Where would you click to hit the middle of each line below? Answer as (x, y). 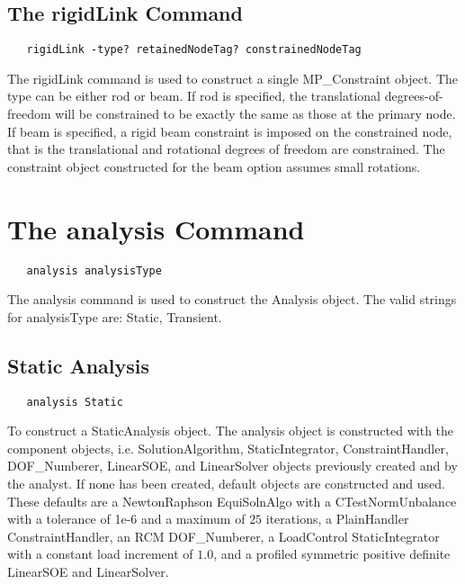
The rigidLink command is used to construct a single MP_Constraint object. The (233, 78)
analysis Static (75, 402)
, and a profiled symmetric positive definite (332, 554)
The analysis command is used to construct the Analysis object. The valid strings (232, 299)
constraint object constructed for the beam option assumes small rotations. (214, 166)
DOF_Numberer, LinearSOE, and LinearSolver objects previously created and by (232, 466)
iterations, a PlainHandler (337, 519)
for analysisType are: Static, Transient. (115, 316)
